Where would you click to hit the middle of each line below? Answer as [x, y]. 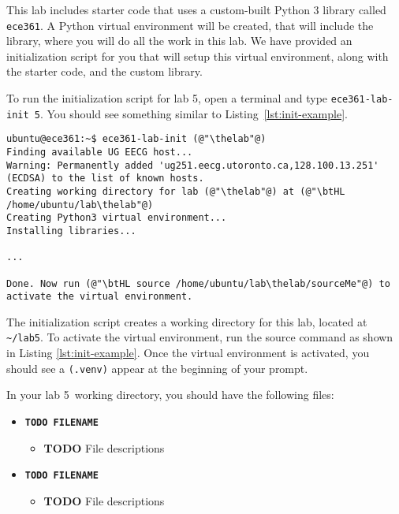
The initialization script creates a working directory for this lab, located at [187, 321]
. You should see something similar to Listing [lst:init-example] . [194, 113]
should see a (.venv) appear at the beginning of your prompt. [157, 368]
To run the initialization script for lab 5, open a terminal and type [167, 98]
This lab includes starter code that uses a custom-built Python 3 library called [196, 9]
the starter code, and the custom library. [104, 71]
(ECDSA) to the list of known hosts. [105, 179]
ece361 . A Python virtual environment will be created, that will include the [190, 25]
